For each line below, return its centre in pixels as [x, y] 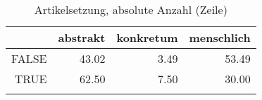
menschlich [220, 37]
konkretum [147, 37]
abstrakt [82, 37]
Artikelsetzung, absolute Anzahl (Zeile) [131, 9]
